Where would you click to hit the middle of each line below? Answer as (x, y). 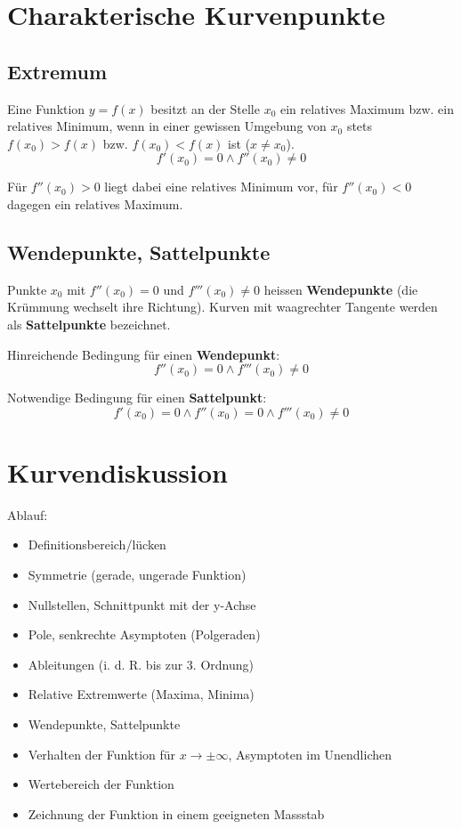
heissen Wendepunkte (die (341, 289)
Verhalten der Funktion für (102, 754)
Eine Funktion (46, 108)
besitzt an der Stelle (205, 108)
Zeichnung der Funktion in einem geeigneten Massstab (176, 813)
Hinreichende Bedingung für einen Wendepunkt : (144, 354)
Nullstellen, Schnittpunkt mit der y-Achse (142, 604)
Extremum (57, 71)
